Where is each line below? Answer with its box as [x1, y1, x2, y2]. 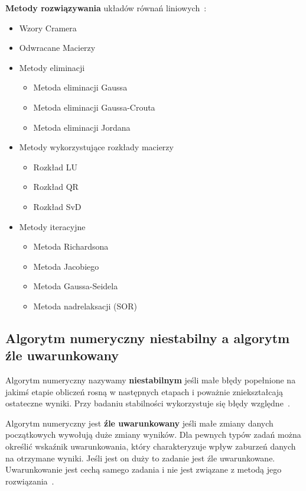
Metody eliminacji [19, 61, 85, 73]
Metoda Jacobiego [33, 260, 99, 272]
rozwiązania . [5, 474, 54, 487]
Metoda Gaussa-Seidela [33, 280, 118, 292]
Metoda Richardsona [33, 240, 109, 253]
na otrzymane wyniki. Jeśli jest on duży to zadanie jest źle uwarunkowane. [5, 451, 275, 464]
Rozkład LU [33, 160, 77, 173]
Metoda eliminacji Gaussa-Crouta [33, 101, 155, 113]
